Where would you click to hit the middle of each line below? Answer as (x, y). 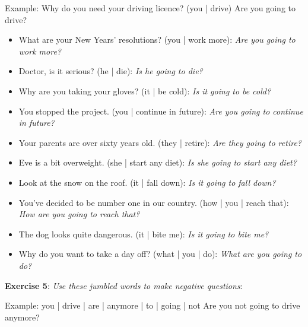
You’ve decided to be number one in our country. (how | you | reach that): (154, 202)
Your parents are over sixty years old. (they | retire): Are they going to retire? (160, 142)
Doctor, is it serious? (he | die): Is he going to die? (111, 71)
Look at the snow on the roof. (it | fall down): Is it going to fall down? (147, 182)
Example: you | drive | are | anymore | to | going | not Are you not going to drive (153, 305)
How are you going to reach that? (79, 214)
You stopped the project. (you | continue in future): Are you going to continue (161, 111)
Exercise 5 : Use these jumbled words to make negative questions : (124, 285)
